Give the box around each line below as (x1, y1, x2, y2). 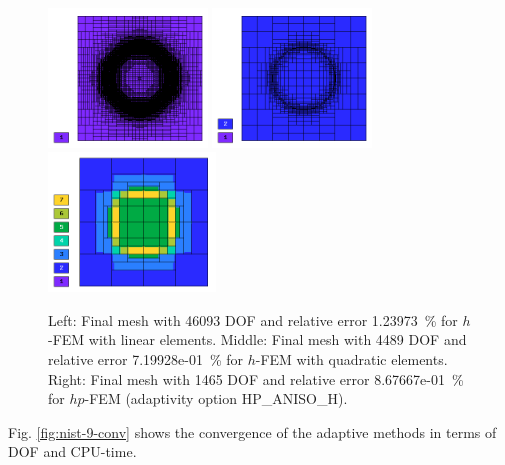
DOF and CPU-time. (8, 441, 137, 462)
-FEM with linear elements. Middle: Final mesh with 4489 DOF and (48, 329, 467, 350)
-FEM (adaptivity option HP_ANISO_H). (84, 388, 348, 409)
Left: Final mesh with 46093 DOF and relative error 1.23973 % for (48, 309, 458, 330)
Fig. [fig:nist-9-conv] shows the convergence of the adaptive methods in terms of (8, 421, 497, 442)
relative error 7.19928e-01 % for (48, 349, 244, 370)
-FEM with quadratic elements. (255, 349, 448, 370)
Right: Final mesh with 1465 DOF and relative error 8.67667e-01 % (48, 368, 464, 389)
